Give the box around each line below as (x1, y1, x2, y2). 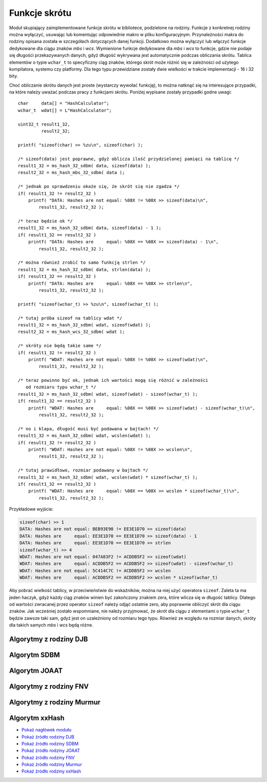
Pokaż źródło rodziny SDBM (21, 740, 79, 746)
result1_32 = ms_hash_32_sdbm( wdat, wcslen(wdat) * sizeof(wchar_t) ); (18, 474, 198, 480)
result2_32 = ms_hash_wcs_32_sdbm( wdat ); (18, 329, 125, 335)
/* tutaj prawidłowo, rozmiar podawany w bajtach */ (18, 467, 148, 473)
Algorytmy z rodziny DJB (9, 635, 89, 643)
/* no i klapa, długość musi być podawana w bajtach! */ (18, 426, 159, 431)
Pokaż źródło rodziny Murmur (21, 762, 83, 768)
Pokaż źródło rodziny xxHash (21, 768, 82, 774)
